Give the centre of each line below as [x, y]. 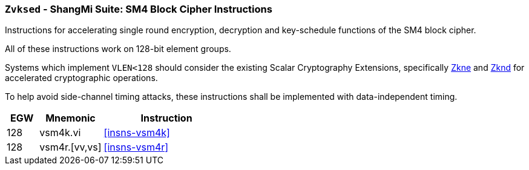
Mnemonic [71, 118]
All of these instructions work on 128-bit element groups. [118, 49]
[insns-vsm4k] [137, 133]
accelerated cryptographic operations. [81, 78]
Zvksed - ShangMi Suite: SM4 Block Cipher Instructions [139, 9]
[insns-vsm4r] [136, 147]
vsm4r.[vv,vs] [71, 147]
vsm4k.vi [60, 133]
